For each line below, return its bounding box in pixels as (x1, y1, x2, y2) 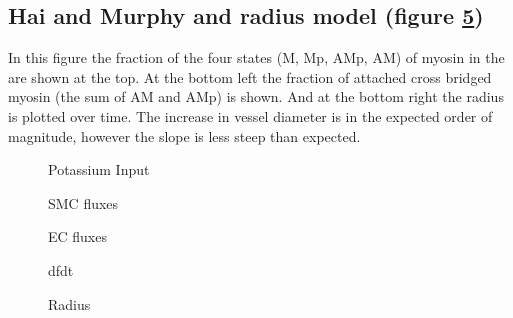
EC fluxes (48, 226, 107, 247)
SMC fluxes (48, 192, 119, 213)
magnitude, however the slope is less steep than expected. (8, 125, 361, 146)
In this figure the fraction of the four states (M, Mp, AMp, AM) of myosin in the (8, 47, 505, 68)
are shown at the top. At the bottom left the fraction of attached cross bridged (8, 66, 492, 87)
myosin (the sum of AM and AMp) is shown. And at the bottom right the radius (8, 86, 504, 107)
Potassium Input (48, 159, 150, 180)
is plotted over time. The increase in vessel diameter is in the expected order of (8, 105, 493, 126)
